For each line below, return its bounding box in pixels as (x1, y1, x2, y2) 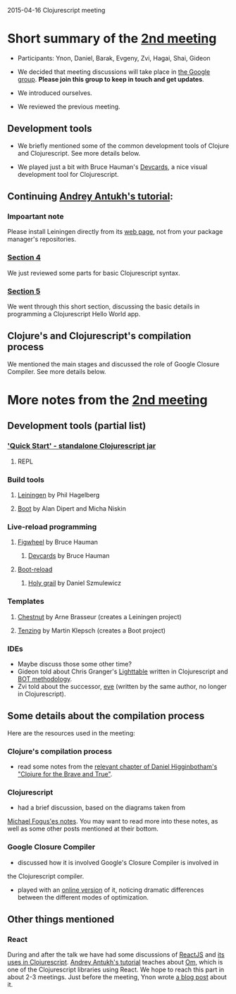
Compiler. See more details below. (7, 367, 106, 375)
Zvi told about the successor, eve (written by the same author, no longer (17, 682, 227, 690)
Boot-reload (17, 565, 53, 573)
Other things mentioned (7, 914, 115, 925)
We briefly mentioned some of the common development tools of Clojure (17, 141, 230, 150)
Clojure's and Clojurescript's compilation (7, 330, 192, 342)
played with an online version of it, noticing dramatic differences (17, 886, 204, 894)
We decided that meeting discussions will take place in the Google (17, 67, 211, 76)
